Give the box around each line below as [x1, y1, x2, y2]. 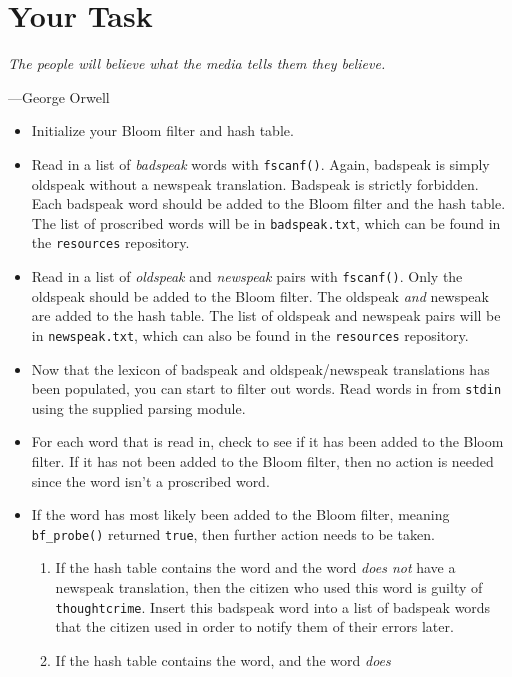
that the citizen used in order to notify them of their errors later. [55, 616, 454, 637]
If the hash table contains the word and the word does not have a [55, 557, 456, 578]
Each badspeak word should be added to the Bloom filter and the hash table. [31, 193, 506, 214]
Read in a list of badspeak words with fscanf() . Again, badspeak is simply [31, 153, 490, 174]
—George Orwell [8, 86, 110, 107]
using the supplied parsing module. [31, 397, 246, 418]
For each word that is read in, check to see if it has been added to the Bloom [31, 431, 504, 452]
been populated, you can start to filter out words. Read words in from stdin [31, 378, 502, 399]
